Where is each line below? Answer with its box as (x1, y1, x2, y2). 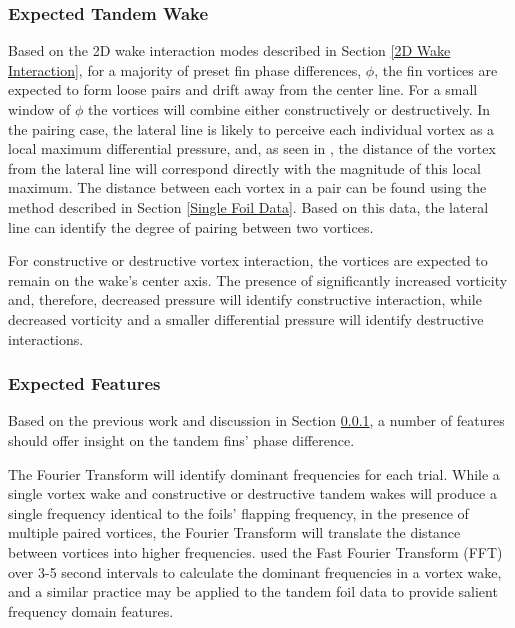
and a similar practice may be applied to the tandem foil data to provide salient (8, 581, 498, 602)
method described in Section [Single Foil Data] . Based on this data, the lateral (8, 196, 489, 217)
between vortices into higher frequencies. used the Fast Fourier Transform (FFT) (8, 541, 503, 562)
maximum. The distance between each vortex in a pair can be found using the (8, 177, 487, 198)
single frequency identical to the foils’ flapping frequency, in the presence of (8, 502, 469, 523)
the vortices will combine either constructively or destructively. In (87, 99, 491, 119)
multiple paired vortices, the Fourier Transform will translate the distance (8, 522, 461, 543)
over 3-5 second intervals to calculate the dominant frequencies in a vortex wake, (8, 561, 502, 582)
